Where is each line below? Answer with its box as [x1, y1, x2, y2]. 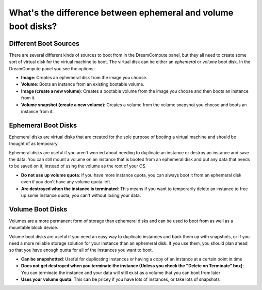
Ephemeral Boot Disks [9, 121, 77, 129]
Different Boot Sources [9, 39, 80, 48]
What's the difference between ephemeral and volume [9, 7, 234, 18]
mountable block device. [9, 225, 58, 230]
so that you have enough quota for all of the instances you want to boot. [9, 247, 153, 253]
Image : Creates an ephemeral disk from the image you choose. [21, 75, 147, 81]
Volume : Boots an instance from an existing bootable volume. [21, 81, 145, 87]
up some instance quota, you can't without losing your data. [21, 193, 141, 198]
